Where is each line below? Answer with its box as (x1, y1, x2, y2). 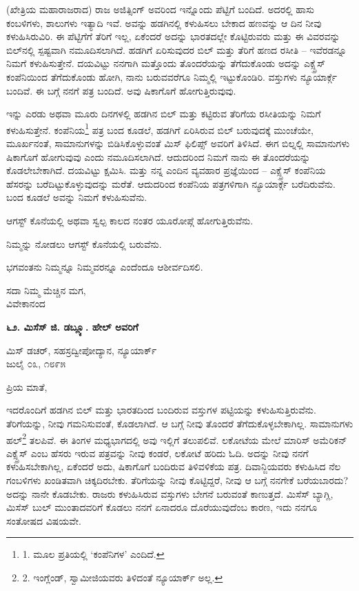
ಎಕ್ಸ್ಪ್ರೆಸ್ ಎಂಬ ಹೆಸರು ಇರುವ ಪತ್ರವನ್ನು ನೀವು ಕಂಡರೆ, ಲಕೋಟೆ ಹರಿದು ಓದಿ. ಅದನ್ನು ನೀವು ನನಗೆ (6, 445, 309, 460)
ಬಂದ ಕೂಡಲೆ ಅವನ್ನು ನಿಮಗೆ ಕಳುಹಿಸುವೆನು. (6, 190, 147, 204)
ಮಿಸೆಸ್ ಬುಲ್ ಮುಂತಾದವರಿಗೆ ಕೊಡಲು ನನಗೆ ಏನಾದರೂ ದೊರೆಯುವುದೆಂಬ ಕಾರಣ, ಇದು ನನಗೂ (6, 500, 318, 514)
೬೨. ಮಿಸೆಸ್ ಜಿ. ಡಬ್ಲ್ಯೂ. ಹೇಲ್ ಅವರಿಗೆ (6, 319, 139, 333)
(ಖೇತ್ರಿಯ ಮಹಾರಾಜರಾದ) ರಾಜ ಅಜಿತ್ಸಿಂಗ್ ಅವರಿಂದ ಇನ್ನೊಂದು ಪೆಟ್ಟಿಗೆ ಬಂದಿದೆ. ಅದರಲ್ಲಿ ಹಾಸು (6, 2, 314, 16)
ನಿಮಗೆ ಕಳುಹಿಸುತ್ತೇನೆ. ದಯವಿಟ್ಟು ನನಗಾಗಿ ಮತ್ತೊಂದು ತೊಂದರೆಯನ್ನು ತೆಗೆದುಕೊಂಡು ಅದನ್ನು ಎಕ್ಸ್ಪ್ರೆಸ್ (6, 56, 326, 70)
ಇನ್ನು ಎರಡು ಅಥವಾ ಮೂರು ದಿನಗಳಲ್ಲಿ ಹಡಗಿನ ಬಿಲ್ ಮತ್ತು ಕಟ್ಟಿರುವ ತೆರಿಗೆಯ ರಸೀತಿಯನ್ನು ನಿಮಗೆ (6, 106, 321, 121)
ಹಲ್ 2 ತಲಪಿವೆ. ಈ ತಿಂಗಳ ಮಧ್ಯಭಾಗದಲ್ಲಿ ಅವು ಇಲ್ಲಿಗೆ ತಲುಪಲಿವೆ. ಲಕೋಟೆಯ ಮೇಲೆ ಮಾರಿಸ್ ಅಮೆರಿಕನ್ (6, 430, 347, 447)
